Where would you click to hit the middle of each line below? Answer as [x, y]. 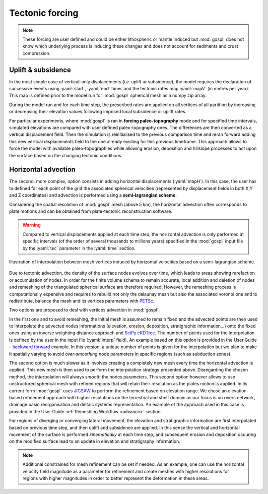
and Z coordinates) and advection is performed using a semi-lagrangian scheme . [93, 195]
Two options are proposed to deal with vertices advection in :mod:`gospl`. [84, 310]
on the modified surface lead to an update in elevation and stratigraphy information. [95, 441]
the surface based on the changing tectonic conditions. [66, 155]
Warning [32, 225]
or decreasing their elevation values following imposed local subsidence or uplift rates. [98, 112]
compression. [36, 53]
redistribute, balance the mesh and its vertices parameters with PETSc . [82, 301]
